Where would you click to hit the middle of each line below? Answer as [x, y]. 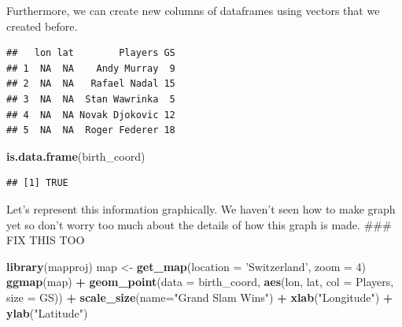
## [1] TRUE [37, 183]
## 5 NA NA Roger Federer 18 [91, 130]
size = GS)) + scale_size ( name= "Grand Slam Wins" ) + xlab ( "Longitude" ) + [200, 297]
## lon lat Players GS [91, 53]
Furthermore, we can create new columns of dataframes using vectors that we [193, 10]
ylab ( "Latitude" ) [47, 312]
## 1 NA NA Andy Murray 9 [91, 68]
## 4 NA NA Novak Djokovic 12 [91, 115]
